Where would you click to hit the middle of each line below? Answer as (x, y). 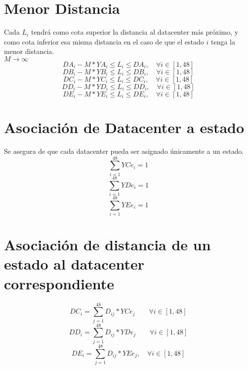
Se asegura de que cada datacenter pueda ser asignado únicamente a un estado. (124, 151)
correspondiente (59, 283)
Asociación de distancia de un (107, 245)
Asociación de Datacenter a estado (124, 127)
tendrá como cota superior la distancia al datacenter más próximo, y (135, 32)
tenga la (223, 41)
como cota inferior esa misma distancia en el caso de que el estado (104, 41)
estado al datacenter (74, 264)
